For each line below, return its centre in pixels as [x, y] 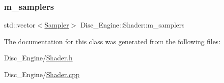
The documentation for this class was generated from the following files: [112, 41]
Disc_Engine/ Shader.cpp [42, 74]
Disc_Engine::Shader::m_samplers [132, 25]
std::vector [20, 25]
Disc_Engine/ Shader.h [38, 58]
